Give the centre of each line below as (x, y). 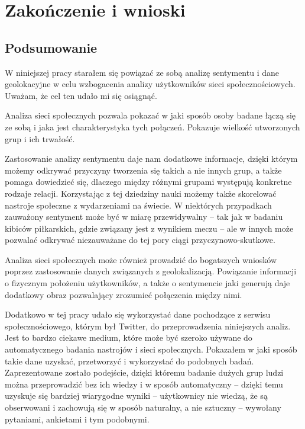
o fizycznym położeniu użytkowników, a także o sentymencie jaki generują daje (147, 283)
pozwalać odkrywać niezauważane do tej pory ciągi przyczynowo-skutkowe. (140, 240)
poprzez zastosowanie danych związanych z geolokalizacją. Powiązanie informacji (151, 271)
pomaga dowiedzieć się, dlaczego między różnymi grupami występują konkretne (148, 182)
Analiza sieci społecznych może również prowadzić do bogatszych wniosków (141, 259)
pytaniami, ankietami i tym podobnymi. (77, 419)
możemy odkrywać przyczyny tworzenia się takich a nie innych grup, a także (143, 170)
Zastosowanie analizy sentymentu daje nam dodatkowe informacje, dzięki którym (151, 159)
